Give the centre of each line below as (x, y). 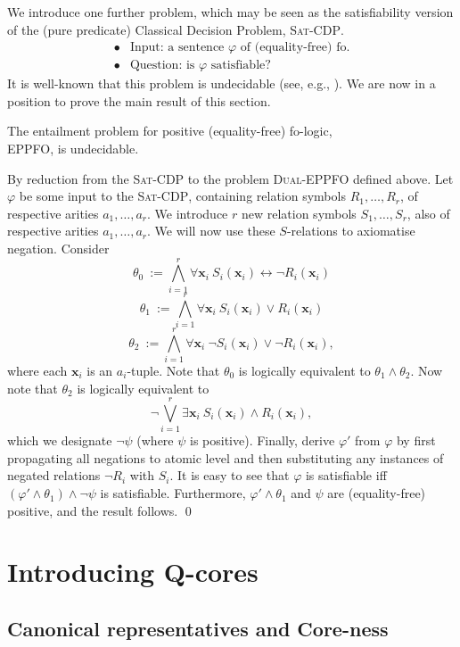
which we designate (60, 440)
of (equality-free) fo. (295, 48)
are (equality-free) (377, 493)
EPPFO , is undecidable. (73, 149)
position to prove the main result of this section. (139, 100)
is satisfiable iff (346, 475)
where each (37, 370)
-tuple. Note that (173, 370)
